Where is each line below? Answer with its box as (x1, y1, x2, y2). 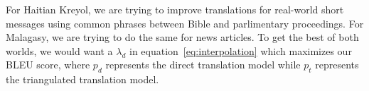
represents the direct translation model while (105, 57, 301, 72)
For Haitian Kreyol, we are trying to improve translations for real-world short (6, 2, 344, 16)
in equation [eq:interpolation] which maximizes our (129, 43, 352, 58)
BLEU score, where (6, 57, 90, 72)
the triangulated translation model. (6, 72, 159, 87)
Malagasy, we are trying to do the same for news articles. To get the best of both (6, 30, 359, 44)
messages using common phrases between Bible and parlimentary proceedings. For (6, 16, 364, 30)
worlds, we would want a (6, 43, 113, 58)
